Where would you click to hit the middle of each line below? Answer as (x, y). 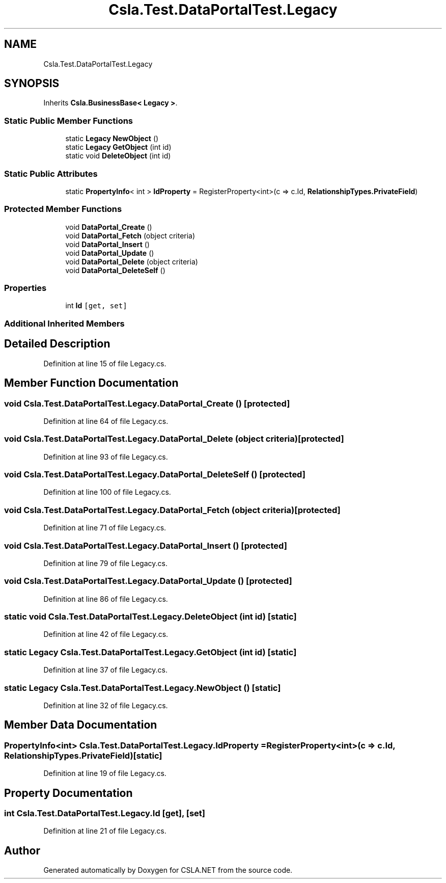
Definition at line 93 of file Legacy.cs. (106, 457)
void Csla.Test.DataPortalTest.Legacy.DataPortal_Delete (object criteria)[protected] (174, 439)
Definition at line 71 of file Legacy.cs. (105, 528)
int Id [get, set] (96, 306)
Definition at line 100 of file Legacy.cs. (107, 492)
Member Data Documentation (81, 725)
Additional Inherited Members (64, 323)
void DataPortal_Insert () (107, 244)
